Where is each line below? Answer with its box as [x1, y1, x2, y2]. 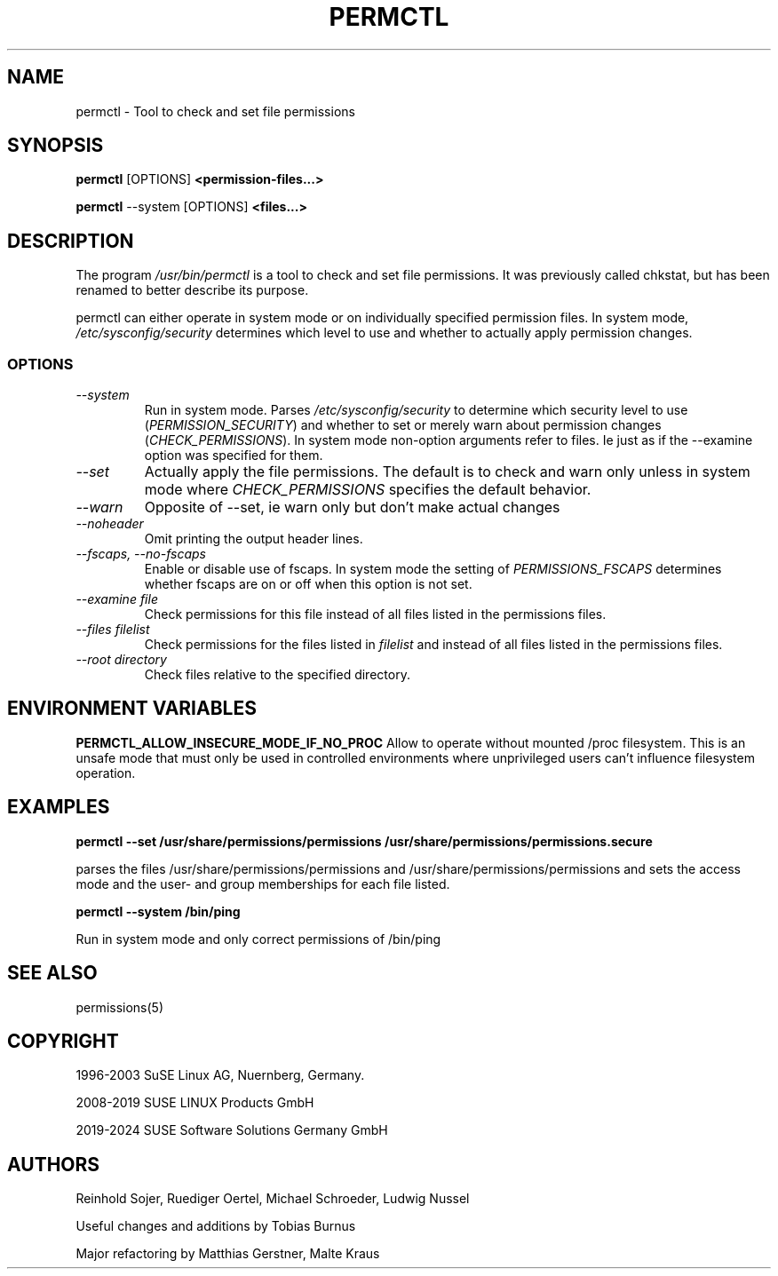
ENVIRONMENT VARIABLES [7, 697, 257, 720]
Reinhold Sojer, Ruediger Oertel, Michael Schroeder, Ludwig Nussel [75, 1191, 470, 1207]
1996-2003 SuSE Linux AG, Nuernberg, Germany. [75, 1067, 365, 1083]
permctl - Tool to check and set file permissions [75, 103, 355, 119]
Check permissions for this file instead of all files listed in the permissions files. [144, 606, 607, 622]
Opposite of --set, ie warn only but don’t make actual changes [144, 498, 560, 517]
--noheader [75, 516, 144, 532]
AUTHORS [7, 1153, 100, 1176]
